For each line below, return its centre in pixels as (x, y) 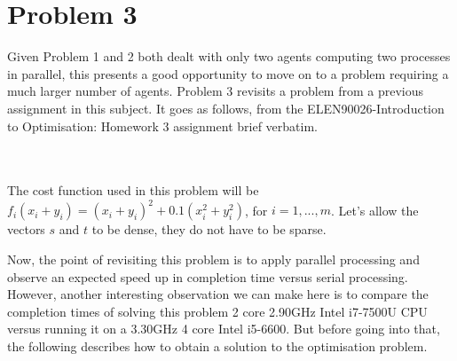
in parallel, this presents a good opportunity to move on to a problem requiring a (228, 73)
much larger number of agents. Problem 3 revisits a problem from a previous (216, 91)
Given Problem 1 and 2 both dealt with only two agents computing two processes (229, 56)
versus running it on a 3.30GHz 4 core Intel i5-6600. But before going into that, (224, 329)
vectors (26, 229)
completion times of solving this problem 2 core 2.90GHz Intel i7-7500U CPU (217, 311)
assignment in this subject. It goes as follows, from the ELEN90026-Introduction (226, 108)
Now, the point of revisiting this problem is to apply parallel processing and (213, 259)
